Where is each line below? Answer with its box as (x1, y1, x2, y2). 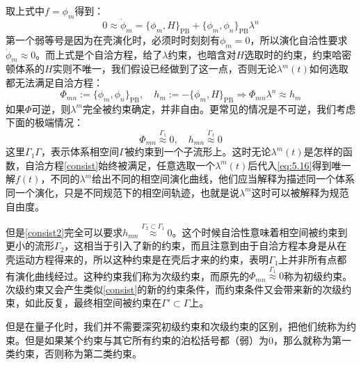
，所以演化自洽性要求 (250, 32, 348, 47)
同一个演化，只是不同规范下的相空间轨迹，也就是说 (6, 185, 239, 199)
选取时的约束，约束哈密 (244, 47, 352, 61)
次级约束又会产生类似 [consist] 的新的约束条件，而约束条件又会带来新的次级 (6, 281, 342, 296)
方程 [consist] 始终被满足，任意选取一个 (44, 157, 216, 172)
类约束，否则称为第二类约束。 (6, 346, 142, 361)
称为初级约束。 (284, 268, 353, 283)
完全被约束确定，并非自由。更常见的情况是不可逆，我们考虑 (82, 101, 355, 116)
